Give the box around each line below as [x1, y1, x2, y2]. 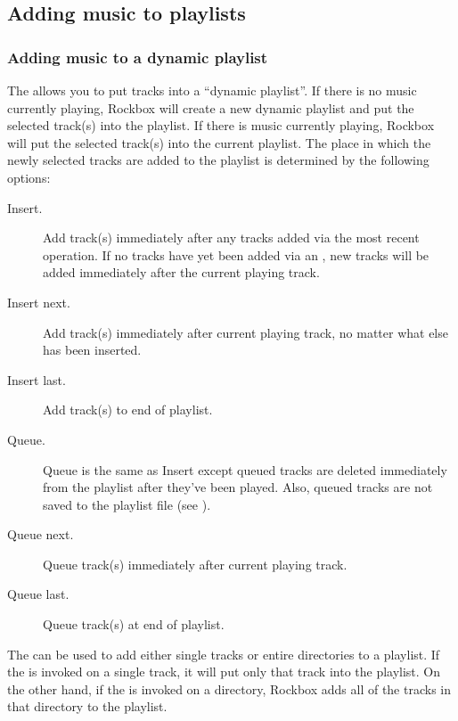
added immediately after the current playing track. [43, 263, 320, 282]
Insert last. [7, 370, 66, 389]
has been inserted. [43, 340, 142, 359]
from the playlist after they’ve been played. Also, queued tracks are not [43, 478, 433, 496]
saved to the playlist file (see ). [43, 495, 211, 513]
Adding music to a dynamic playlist [7, 45, 268, 68]
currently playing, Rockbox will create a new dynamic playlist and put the [7, 98, 414, 117]
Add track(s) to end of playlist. [43, 400, 213, 419]
